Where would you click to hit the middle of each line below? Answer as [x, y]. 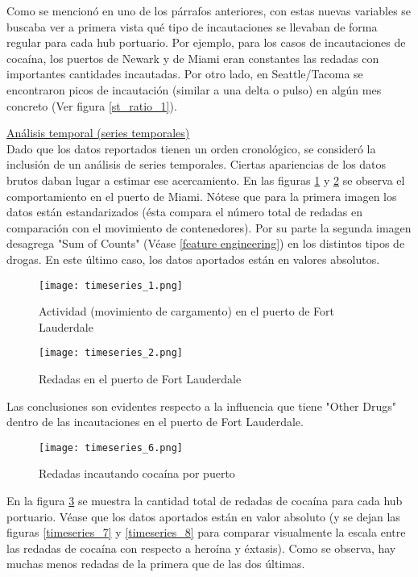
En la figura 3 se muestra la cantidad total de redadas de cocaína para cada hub [205, 501]
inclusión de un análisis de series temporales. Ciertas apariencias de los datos [197, 164]
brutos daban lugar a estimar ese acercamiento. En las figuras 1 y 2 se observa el [206, 180]
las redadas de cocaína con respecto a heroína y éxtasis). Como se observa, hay [201, 548]
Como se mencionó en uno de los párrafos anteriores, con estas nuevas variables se [209, 10]
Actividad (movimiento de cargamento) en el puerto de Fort [187, 311]
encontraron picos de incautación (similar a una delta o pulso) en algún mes [194, 89]
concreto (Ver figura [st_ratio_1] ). [92, 105]
